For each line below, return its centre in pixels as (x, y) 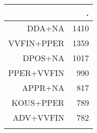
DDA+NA (46, 28)
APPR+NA (43, 88)
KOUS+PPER (38, 102)
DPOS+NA (44, 58)
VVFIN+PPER (36, 43)
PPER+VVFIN (36, 73)
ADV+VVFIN (38, 117)
